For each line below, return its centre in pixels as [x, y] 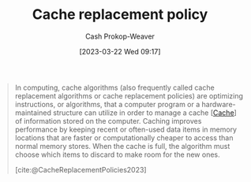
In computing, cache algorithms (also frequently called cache [114, 87]
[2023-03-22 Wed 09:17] [120, 51]
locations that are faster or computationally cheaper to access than [124, 137]
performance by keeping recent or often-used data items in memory [126, 129]
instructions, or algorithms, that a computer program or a [107, 104]
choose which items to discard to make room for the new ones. [117, 154]
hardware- [219, 104]
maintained [33, 113]
